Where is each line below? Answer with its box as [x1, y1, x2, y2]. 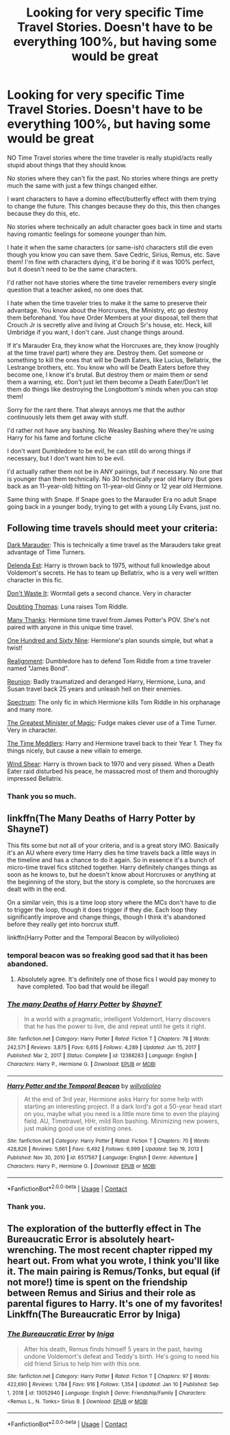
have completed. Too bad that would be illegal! [16, 982, 149, 991]
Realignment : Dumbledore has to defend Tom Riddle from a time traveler [7, 656, 212, 665]
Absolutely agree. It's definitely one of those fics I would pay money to [16, 975, 217, 983]
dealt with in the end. [7, 885, 67, 893]
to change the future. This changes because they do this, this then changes [7, 202, 220, 210]
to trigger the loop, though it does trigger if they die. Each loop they [7, 905, 197, 914]
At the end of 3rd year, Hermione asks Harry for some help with [23, 1095, 203, 1103]
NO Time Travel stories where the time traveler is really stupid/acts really [7, 153, 213, 162]
